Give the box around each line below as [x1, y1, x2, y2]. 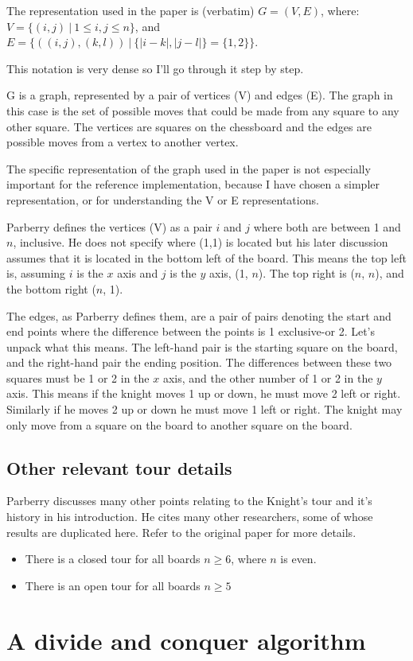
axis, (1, [209, 265, 248, 282]
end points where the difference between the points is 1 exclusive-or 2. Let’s [6, 323, 376, 340]
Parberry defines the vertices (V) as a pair [6, 218, 212, 235]
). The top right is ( [258, 265, 355, 282]
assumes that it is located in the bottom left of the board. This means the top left [6, 249, 407, 266]
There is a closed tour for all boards [25, 550, 201, 567]
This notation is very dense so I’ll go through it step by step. [6, 60, 304, 76]
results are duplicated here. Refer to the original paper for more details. [6, 523, 357, 540]
